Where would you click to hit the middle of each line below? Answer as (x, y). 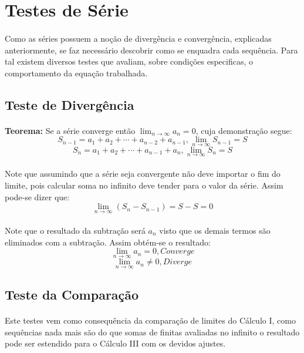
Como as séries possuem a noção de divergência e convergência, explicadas (138, 38)
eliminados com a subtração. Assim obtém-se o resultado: (108, 242)
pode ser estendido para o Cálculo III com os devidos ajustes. (115, 343)
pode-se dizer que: (37, 196)
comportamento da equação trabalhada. (76, 73)
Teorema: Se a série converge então (70, 130)
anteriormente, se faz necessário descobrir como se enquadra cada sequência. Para (151, 50)
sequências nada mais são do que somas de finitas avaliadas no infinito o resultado (152, 332)
